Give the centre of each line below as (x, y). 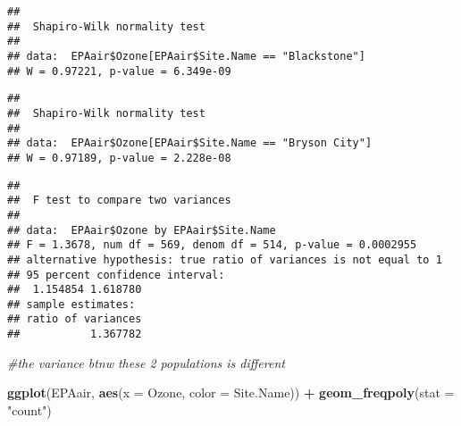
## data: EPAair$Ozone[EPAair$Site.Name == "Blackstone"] (186, 56)
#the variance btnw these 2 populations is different (146, 362)
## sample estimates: (71, 304)
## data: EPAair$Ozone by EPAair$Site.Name (142, 230)
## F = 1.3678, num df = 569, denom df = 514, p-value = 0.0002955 (212, 245)
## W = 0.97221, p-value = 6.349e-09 (119, 71)
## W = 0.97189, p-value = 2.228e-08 (119, 158)
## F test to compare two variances (119, 200)
